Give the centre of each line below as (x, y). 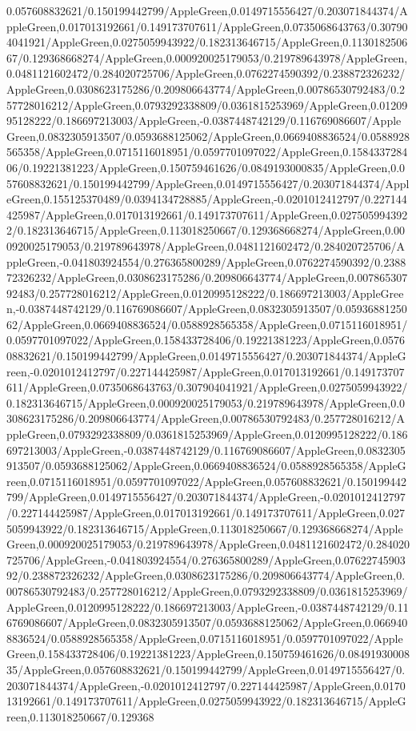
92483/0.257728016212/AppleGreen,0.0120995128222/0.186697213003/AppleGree (205, 293)
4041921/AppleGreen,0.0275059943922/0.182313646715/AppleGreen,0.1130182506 (207, 42)
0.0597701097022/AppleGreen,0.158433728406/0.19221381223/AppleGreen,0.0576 (206, 340)
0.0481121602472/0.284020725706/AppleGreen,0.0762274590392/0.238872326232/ (206, 73)
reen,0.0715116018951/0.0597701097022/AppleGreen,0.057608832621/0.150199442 (206, 481)
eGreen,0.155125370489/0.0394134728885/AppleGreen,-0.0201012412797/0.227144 (207, 199)
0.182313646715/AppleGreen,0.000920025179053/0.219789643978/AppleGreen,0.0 (206, 402)
